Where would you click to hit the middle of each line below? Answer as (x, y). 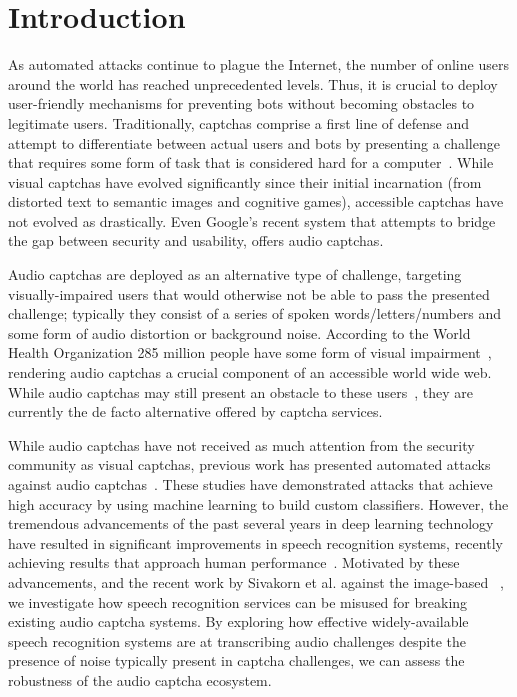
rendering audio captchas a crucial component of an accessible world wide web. (250, 372)
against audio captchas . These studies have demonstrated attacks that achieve (250, 484)
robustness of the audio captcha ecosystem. (140, 679)
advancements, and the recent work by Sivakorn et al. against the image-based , (256, 581)
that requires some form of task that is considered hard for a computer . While (251, 162)
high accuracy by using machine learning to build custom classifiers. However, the (258, 503)
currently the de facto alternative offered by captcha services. (195, 411)
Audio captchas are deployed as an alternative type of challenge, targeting (235, 274)
